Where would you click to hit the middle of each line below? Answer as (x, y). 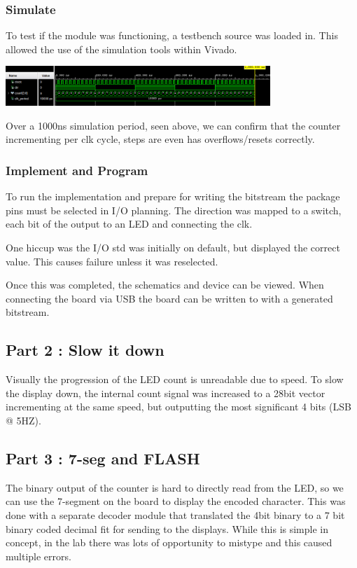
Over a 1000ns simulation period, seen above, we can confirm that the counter (173, 125)
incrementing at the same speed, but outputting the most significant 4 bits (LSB (178, 407)
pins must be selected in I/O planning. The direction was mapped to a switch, (174, 210)
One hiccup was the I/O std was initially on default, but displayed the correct (173, 248)
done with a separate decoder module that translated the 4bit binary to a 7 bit (175, 514)
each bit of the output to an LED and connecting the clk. (129, 224)
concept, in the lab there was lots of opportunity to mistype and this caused (169, 542)
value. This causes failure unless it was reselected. (112, 261)
